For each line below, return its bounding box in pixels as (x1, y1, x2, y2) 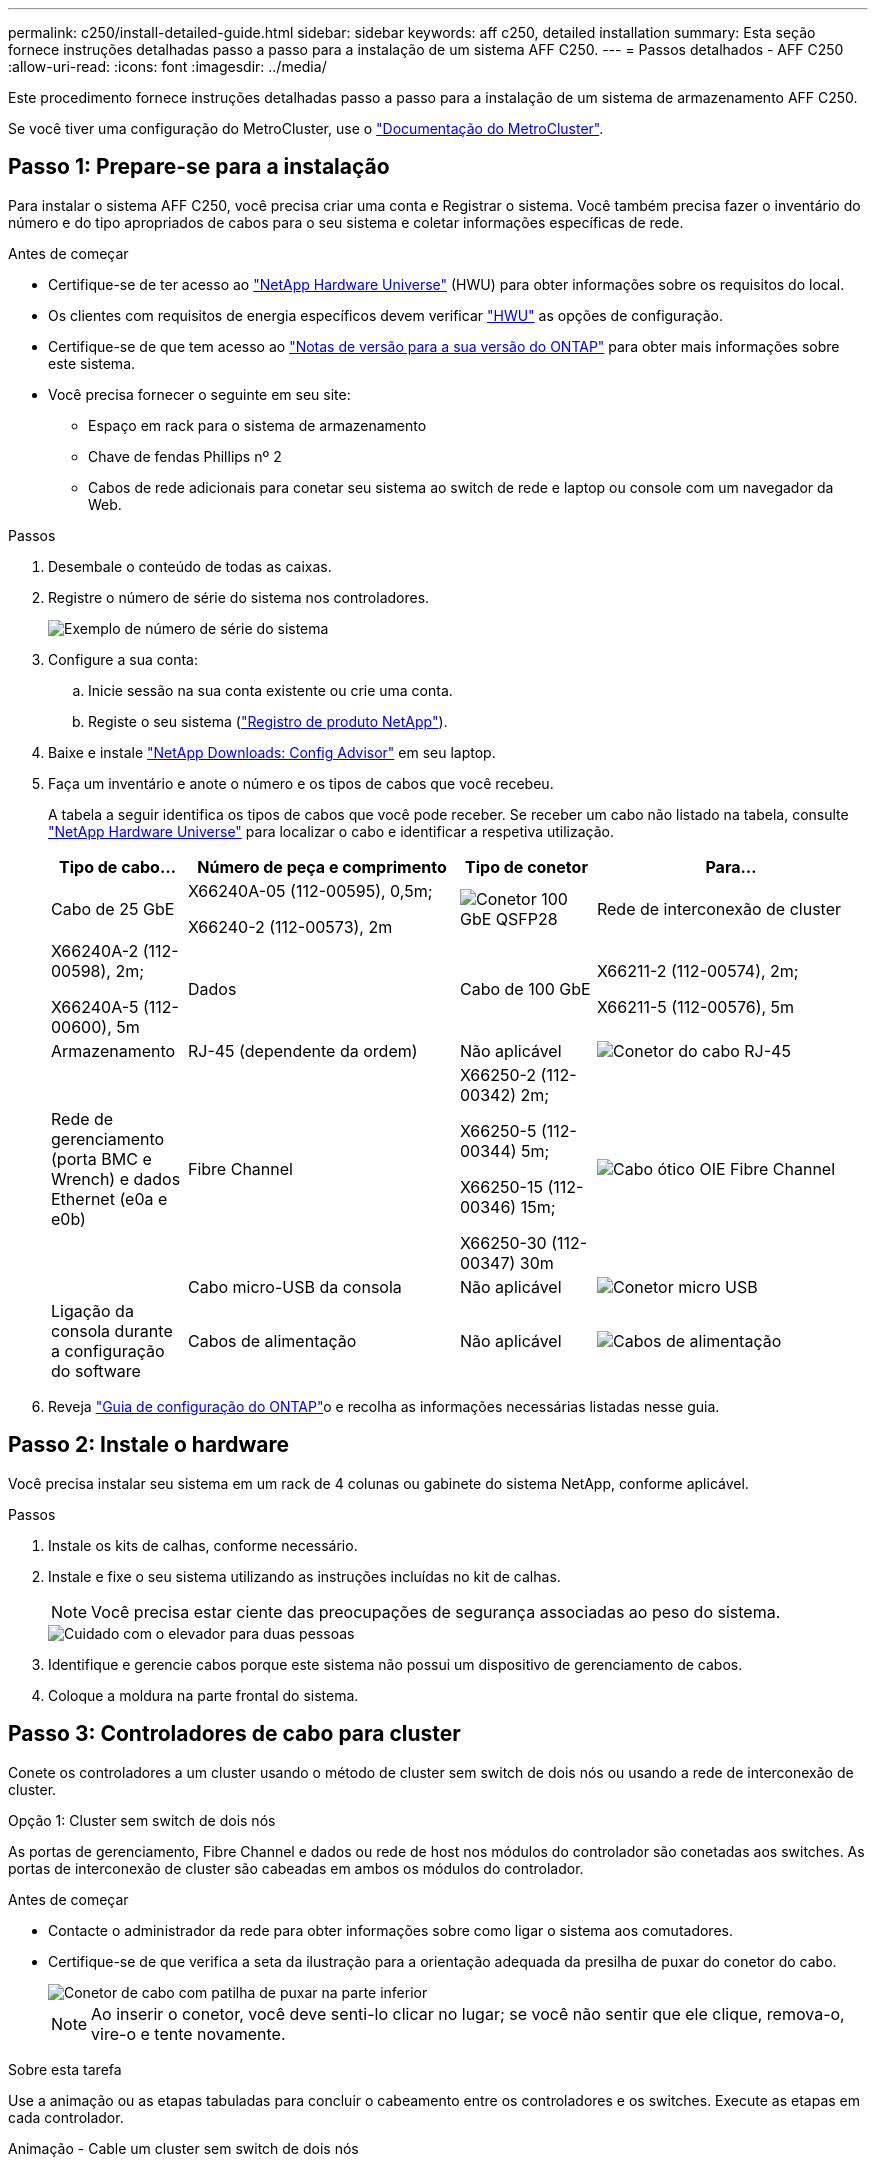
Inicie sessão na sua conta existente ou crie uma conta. (88, 681, 453, 699)
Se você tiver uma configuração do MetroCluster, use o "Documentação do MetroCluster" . (8, 120, 604, 137)
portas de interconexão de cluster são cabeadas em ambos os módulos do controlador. (8, 1859, 584, 1877)
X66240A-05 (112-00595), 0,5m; (187, 880, 433, 901)
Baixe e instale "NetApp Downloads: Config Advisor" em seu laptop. (48, 743, 496, 761)
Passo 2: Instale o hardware (8, 1432, 289, 1458)
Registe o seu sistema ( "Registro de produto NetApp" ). (88, 712, 448, 730)
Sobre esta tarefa (8, 2060, 122, 2078)
